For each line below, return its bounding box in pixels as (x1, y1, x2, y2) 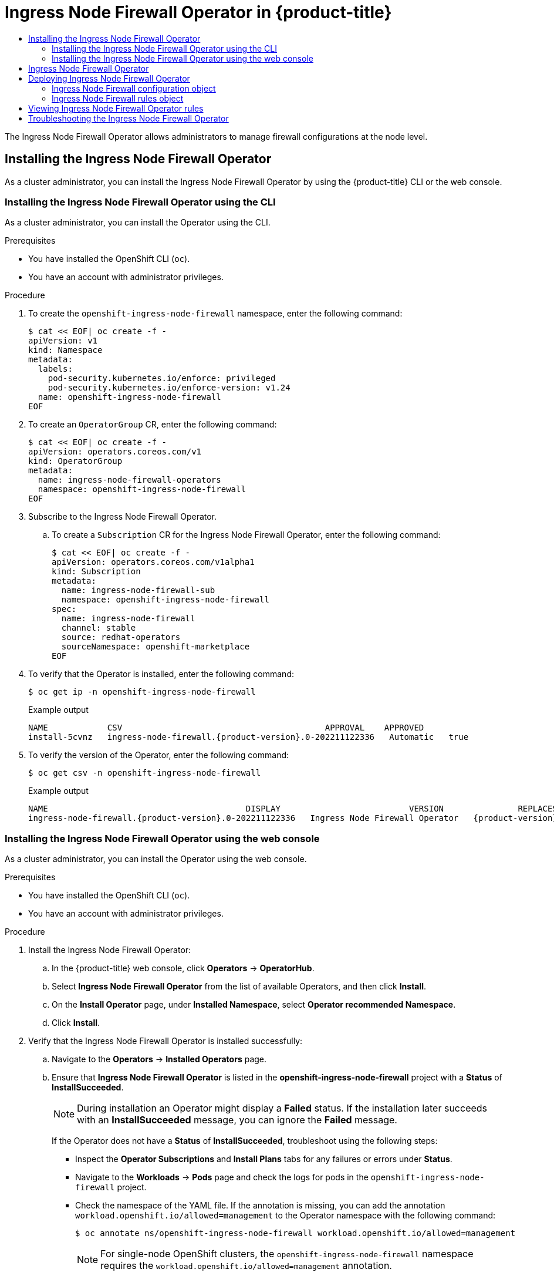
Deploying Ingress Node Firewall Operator (28, 73, 190, 83)
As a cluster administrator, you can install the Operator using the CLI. (5, 217, 271, 228)
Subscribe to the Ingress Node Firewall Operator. (28, 511, 217, 522)
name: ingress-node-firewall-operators (38, 475, 221, 485)
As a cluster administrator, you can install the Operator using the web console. (5, 854, 307, 864)
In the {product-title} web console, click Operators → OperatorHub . (52, 963, 315, 974)
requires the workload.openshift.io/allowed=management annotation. (100, 1260, 392, 1272)
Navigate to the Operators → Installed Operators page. (52, 1054, 267, 1065)
